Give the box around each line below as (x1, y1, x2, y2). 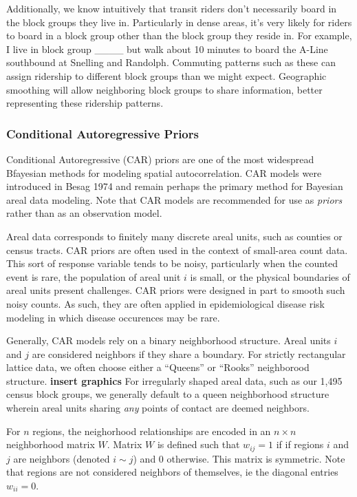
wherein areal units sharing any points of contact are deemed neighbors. (6, 401, 310, 415)
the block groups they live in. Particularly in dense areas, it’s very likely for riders (6, 14, 352, 29)
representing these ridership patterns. (6, 96, 164, 110)
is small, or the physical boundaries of (190, 269, 350, 284)
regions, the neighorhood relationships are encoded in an (32, 423, 271, 438)
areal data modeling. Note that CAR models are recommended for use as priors (6, 192, 343, 207)
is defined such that (157, 437, 240, 452)
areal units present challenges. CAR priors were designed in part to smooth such (6, 283, 345, 297)
